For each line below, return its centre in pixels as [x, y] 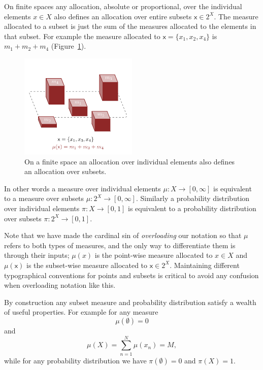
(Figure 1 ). [69, 46]
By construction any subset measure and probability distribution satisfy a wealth [130, 302]
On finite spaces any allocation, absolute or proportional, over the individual [123, 6]
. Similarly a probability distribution [193, 198]
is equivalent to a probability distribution [192, 208]
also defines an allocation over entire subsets [123, 16]
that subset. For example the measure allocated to [82, 36]
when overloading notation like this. [60, 285]
